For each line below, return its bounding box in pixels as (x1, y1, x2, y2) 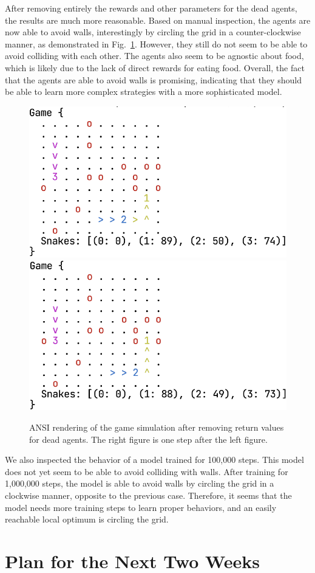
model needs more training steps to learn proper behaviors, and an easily (5, 501, 277, 513)
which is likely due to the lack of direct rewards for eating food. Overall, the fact (5, 61, 305, 74)
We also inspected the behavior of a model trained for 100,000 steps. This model (5, 453, 304, 466)
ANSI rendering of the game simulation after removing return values (29, 421, 284, 434)
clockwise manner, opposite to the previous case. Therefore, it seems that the (5, 488, 292, 501)
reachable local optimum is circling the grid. (5, 513, 169, 526)
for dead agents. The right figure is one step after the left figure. (29, 432, 268, 445)
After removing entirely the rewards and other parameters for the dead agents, (5, 2, 297, 14)
